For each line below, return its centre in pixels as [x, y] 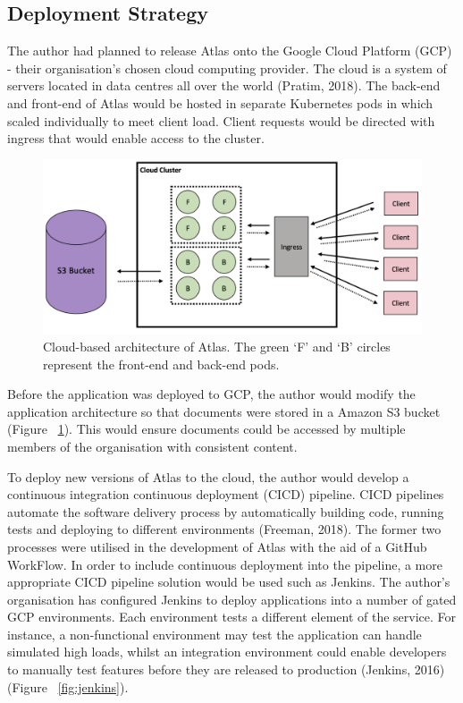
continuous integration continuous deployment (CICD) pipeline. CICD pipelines [226, 494]
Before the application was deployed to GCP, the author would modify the [211, 394]
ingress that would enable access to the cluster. [136, 138]
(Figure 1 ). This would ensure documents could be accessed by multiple [206, 429]
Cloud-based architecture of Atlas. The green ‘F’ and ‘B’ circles [217, 346]
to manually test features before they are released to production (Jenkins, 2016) [226, 669]
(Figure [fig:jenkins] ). [68, 686]
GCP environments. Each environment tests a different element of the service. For [232, 617]
